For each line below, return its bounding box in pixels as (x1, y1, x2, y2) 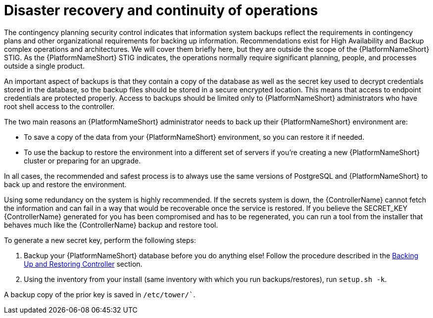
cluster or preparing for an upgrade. (24, 156, 141, 165)
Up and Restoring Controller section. (24, 259, 143, 268)
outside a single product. (4, 61, 85, 70)
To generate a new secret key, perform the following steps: (4, 236, 196, 244)
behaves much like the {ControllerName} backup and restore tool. (4, 220, 218, 229)
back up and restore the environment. (4, 180, 127, 189)
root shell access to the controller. (4, 102, 115, 111)
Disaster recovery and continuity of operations (4, 2, 318, 19)
